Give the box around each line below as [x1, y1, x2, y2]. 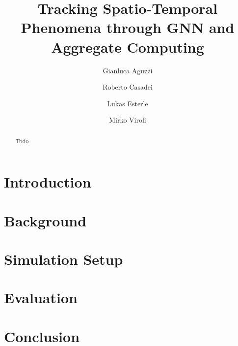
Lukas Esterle [107, 98, 148, 108]
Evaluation [4, 287, 78, 308]
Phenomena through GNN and [21, 17, 235, 37]
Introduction [4, 172, 91, 192]
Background [4, 210, 87, 230]
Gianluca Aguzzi [103, 65, 153, 75]
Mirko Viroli [109, 115, 146, 125]
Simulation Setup [4, 249, 123, 269]
